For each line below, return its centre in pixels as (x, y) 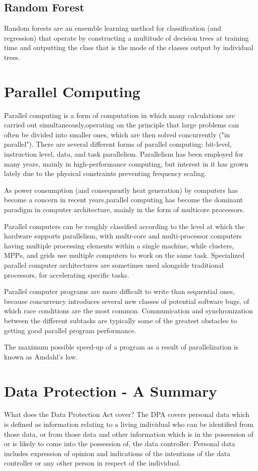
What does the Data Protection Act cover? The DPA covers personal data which (127, 414)
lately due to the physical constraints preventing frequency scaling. (105, 173)
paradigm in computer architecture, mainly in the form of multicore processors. (124, 209)
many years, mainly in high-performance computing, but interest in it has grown (126, 163)
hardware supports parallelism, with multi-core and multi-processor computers (123, 236)
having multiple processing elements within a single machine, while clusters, (119, 245)
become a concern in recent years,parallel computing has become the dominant (124, 200)
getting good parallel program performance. (70, 330)
